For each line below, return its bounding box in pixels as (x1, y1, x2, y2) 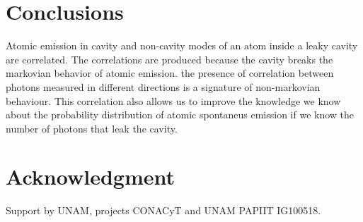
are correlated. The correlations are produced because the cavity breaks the (6, 51, 333, 66)
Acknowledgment (6, 162, 175, 191)
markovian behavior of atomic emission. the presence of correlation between (6, 66, 334, 80)
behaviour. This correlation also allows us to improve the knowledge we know (6, 93, 341, 108)
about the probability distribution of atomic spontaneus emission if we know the (6, 107, 355, 122)
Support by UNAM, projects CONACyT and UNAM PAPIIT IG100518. (6, 203, 321, 218)
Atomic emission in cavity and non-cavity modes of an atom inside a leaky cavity (6, 38, 358, 53)
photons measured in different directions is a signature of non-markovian (6, 79, 321, 94)
